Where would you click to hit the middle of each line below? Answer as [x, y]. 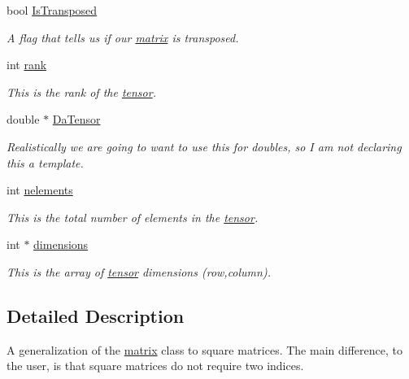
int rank [27, 65]
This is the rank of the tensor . [81, 91]
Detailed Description [96, 315]
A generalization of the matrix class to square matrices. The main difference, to [204, 349]
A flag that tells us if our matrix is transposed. [123, 37]
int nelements [40, 190]
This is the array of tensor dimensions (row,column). [139, 271]
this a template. [45, 162]
